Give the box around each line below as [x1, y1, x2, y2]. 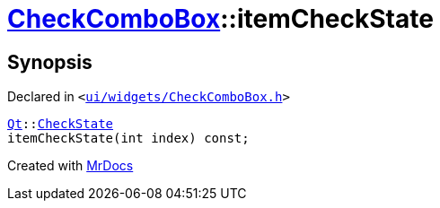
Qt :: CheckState [7, 117, 114, 132]
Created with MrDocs [7, 158, 134, 174]
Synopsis [7, 50, 92, 74]
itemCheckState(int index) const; [7, 131, 250, 146]
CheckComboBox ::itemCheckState [7, 4, 434, 34]
